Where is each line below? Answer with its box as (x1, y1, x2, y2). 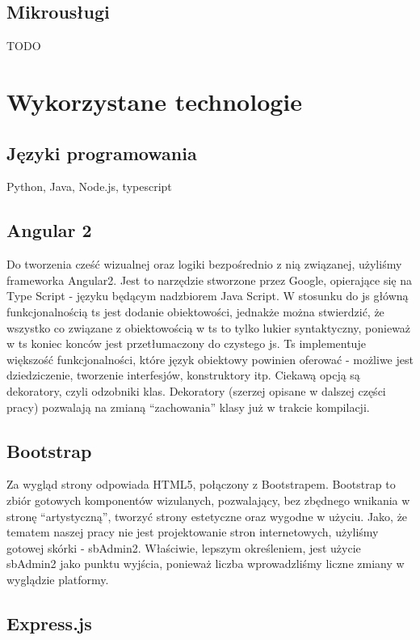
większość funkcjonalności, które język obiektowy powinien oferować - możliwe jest (6, 350, 414, 367)
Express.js (6, 610, 92, 635)
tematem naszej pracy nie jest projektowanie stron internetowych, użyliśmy (6, 523, 379, 540)
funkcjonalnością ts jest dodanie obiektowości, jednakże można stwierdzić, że (6, 303, 384, 320)
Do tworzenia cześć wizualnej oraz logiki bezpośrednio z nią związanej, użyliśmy (6, 256, 402, 273)
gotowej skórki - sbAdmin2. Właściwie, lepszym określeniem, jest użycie (6, 539, 361, 556)
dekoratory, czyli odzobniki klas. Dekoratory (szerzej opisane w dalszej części (6, 382, 386, 399)
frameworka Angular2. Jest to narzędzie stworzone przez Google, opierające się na (6, 271, 413, 288)
